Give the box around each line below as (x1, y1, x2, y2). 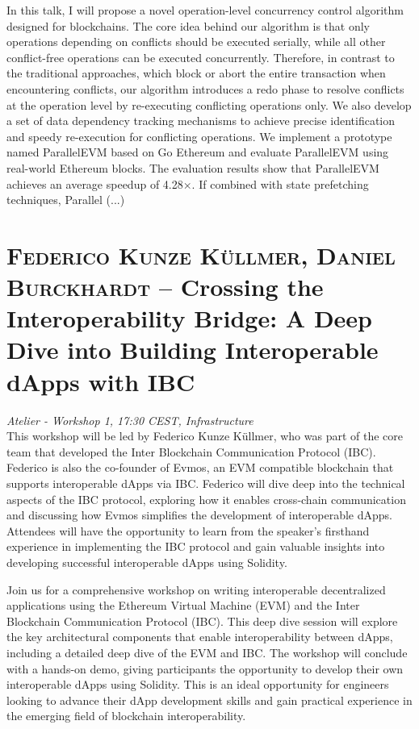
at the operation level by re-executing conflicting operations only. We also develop (6, 96, 412, 113)
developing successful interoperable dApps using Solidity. (6, 553, 287, 570)
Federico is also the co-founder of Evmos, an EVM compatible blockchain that (6, 459, 394, 476)
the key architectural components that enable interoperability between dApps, (6, 628, 393, 645)
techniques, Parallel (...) (6, 191, 125, 208)
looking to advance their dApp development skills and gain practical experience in (6, 691, 413, 708)
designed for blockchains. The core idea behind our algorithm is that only (6, 17, 370, 34)
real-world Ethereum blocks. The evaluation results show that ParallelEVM (6, 159, 379, 176)
